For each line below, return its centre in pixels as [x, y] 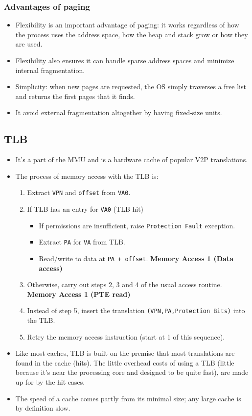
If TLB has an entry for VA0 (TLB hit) [85, 209]
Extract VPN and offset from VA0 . [79, 192]
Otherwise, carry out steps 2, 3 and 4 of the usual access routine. [125, 284]
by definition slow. [43, 408]
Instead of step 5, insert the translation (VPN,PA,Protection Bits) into [136, 310]
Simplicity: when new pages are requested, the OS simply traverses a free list [131, 86]
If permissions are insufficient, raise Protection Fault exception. [137, 225]
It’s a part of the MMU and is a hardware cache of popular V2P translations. [132, 159]
